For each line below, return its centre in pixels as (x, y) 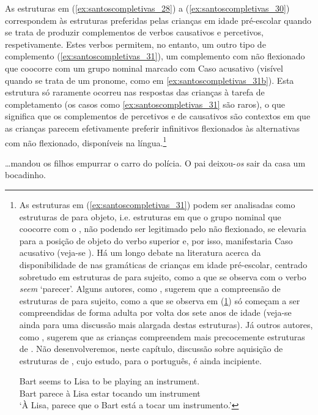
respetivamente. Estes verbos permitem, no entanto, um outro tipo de (135, 44)
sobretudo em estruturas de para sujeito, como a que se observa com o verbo (163, 276)
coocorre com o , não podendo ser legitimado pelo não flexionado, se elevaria (163, 229)
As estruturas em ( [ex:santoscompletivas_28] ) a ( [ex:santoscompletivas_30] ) (147, 8)
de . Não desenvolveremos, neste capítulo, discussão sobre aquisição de (151, 349)
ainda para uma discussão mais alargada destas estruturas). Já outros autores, (166, 324)
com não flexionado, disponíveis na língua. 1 (86, 141)
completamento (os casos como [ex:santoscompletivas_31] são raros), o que (145, 104)
